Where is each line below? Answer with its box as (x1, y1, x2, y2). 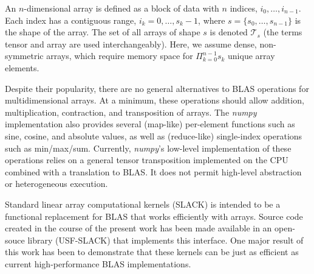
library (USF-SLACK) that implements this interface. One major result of (27, 233, 304, 246)
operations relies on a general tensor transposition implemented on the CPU (5, 153, 288, 166)
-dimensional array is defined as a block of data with (24, 2, 219, 14)
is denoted (210, 26, 248, 38)
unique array (228, 49, 275, 62)
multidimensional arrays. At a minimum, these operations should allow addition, (5, 94, 304, 107)
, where (198, 13, 225, 26)
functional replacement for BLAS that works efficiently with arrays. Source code (5, 209, 303, 222)
